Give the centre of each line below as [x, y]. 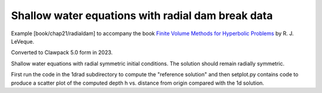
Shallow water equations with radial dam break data [142, 15]
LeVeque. [23, 41]
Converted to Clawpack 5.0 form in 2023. [62, 52]
